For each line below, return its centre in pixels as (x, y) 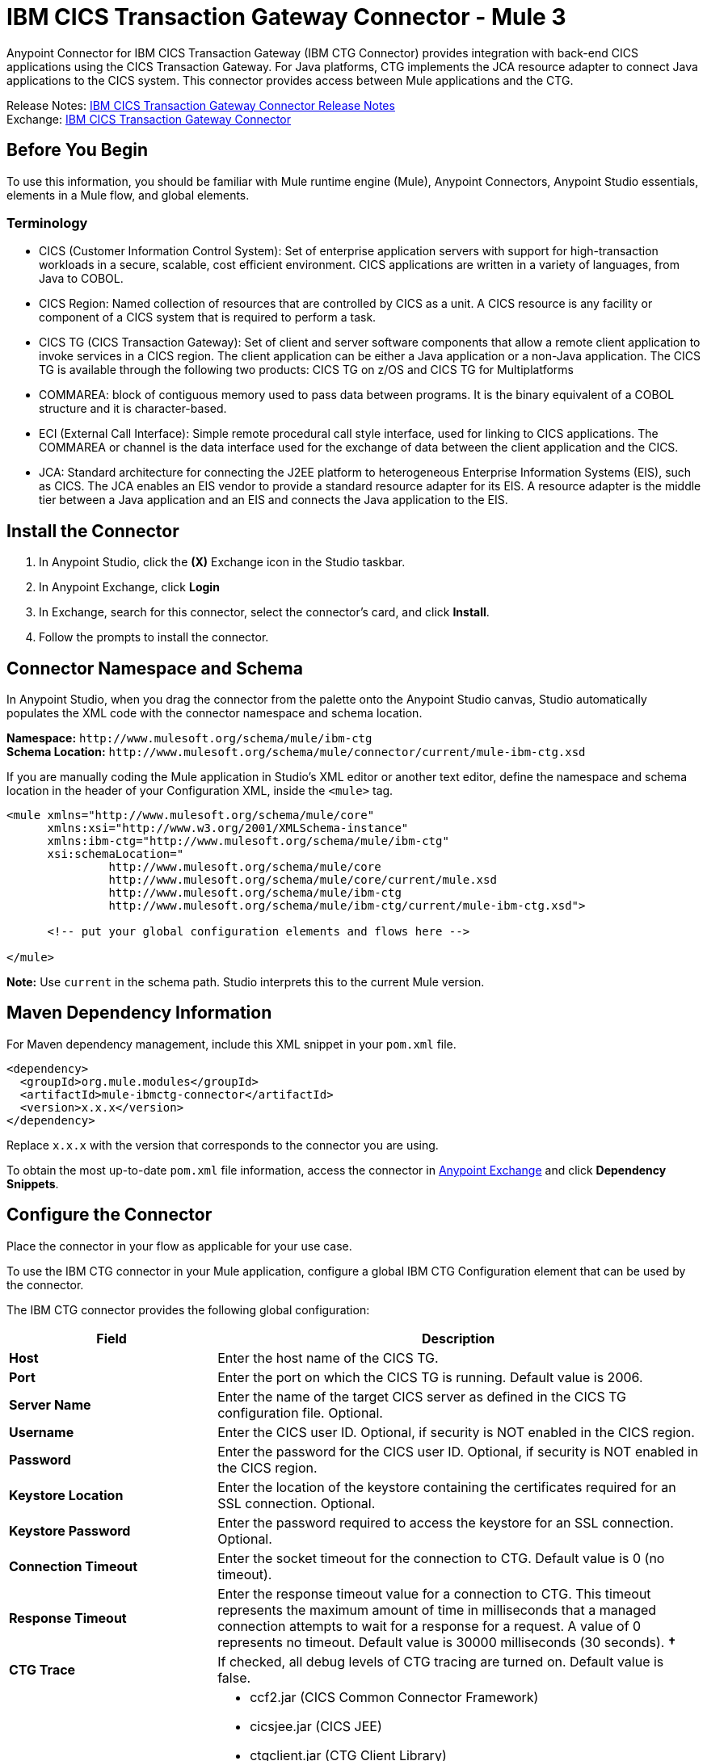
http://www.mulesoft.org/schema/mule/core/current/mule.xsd (303, 880)
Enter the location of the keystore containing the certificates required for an (447, 1487)
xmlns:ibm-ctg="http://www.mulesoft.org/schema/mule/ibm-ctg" (248, 841)
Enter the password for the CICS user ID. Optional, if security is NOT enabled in (458, 1451)
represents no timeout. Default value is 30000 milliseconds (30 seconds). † (447, 1642)
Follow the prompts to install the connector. (154, 637)
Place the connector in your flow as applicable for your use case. (179, 1246)
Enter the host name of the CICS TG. (328, 1358)
